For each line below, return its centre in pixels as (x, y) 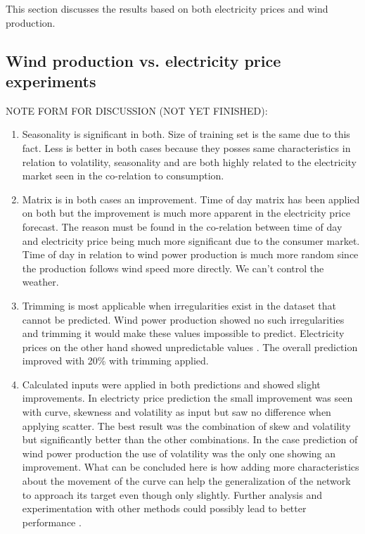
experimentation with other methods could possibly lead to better (164, 508)
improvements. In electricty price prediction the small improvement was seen (187, 398)
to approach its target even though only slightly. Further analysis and (172, 494)
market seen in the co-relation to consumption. (123, 176)
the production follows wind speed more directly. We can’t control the (173, 268)
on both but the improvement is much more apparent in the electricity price (186, 213)
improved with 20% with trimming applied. (115, 361)
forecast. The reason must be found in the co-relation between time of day (182, 226)
